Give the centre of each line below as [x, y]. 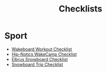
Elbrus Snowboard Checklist [40, 59]
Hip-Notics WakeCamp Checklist [44, 54]
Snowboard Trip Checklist [37, 64]
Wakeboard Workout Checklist [42, 49]
